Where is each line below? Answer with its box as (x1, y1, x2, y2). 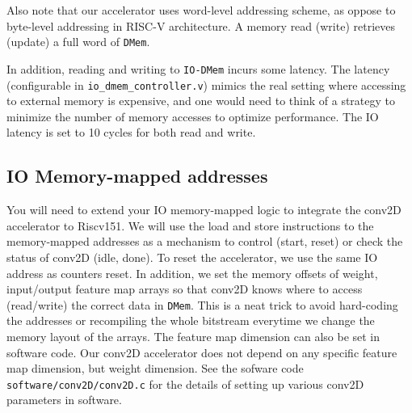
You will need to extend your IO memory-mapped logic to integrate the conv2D (6, 201, 401, 218)
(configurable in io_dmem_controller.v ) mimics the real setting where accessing (6, 76, 406, 93)
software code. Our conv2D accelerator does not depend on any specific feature (6, 343, 397, 360)
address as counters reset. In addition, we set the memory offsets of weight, (6, 264, 378, 281)
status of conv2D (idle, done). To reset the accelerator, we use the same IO (6, 248, 378, 265)
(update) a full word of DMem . (6, 33, 150, 50)
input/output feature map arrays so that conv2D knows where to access (6, 280, 363, 297)
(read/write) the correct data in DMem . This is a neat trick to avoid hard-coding (6, 296, 398, 313)
